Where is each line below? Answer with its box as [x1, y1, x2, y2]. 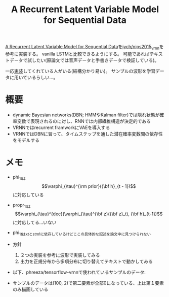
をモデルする [12, 137, 39, 143]
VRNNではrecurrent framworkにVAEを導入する [12, 124, 110, 130]
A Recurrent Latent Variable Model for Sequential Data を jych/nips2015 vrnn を [5, 44, 164, 51]
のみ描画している [12, 286, 49, 292]
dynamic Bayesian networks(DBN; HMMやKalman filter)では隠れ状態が [12, 112, 160, 118]
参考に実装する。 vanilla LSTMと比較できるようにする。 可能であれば [5, 51, 150, 57]
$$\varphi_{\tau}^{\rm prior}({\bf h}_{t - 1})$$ [41, 183, 136, 189]
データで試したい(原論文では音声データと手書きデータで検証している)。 [9, 57, 159, 63]
